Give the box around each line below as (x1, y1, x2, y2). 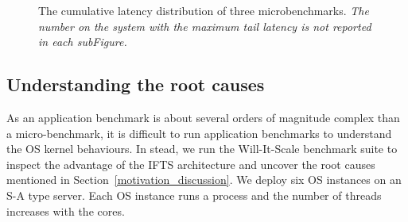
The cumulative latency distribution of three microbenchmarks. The (38, 2, 369, 18)
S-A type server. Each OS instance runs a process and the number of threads (6, 186, 382, 203)
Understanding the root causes (6, 72, 265, 97)
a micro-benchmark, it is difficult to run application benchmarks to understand (6, 124, 392, 141)
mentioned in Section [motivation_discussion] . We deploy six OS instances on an (6, 171, 402, 188)
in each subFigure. (38, 33, 127, 50)
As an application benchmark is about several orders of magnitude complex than (6, 109, 400, 125)
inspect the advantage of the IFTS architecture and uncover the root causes (6, 155, 375, 172)
